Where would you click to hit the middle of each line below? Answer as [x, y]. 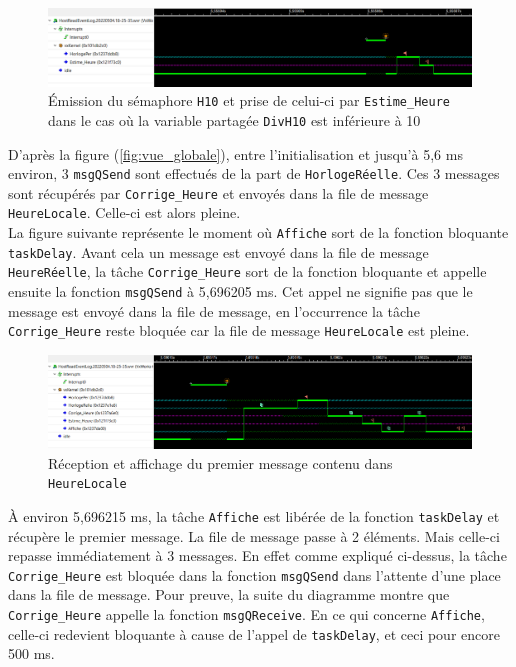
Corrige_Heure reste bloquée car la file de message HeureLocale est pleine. [239, 330]
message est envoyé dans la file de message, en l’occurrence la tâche [214, 310]
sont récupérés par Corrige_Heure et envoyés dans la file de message [218, 192]
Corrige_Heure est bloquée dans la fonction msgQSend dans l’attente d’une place [254, 574]
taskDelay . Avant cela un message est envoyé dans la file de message [218, 251]
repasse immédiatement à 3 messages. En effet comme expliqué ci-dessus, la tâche [257, 555]
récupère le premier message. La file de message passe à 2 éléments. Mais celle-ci [254, 535]
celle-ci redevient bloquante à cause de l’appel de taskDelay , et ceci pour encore [254, 633]
